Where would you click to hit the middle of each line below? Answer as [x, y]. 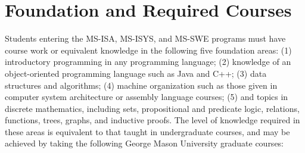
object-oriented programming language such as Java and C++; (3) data [136, 73]
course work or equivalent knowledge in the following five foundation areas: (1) [148, 50]
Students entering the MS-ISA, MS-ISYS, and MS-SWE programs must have [145, 38]
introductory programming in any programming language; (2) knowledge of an [148, 62]
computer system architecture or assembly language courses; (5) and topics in [147, 97]
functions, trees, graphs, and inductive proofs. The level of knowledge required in [152, 120]
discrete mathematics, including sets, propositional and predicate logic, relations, [152, 108]
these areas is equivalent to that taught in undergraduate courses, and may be [147, 131]
